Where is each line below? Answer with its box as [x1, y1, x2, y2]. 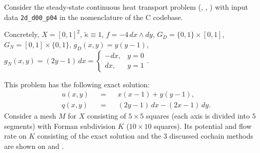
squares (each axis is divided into [146, 110, 250, 121]
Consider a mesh [4, 110, 56, 121]
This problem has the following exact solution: [4, 79, 150, 89]
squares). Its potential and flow [154, 120, 252, 131]
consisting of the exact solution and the [37, 130, 162, 141]
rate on [4, 130, 27, 141]
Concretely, [4, 29, 39, 40]
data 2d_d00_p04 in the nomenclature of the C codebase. [4, 11, 183, 22]
